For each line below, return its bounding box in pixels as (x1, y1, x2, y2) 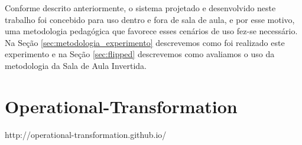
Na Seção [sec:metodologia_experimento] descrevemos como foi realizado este (5, 36, 285, 48)
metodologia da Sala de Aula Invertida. (5, 59, 147, 71)
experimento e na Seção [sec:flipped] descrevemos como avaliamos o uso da (5, 48, 275, 60)
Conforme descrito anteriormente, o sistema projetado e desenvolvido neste (5, 2, 276, 14)
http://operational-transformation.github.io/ (5, 128, 167, 140)
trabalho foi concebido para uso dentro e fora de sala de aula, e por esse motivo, (5, 13, 295, 25)
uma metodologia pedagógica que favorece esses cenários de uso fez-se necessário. (5, 25, 298, 37)
